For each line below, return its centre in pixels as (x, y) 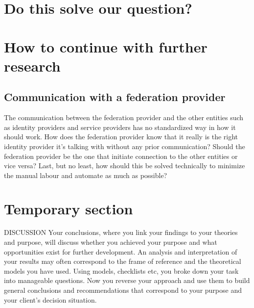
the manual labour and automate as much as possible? (86, 175)
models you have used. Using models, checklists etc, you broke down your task (121, 270)
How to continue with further (106, 46)
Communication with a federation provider (115, 97)
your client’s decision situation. (50, 299)
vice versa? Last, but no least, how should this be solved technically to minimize (125, 166)
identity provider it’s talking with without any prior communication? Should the (125, 146)
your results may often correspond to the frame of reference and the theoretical (123, 261)
